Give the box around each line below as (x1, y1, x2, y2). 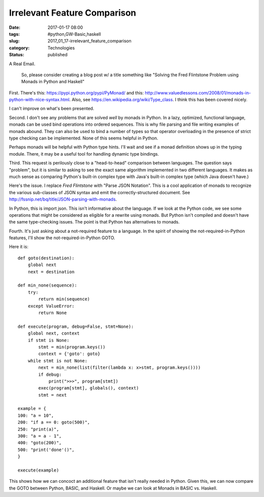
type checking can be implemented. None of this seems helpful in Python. (9, 135, 158, 141)
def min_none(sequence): (18, 283, 77, 288)
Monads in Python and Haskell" (21, 79, 85, 85)
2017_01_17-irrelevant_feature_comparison (47, 38, 132, 44)
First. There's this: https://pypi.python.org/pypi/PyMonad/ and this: (9, 90, 144, 95)
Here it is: (9, 244, 29, 249)
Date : (9, 24, 21, 30)
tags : (9, 31, 20, 37)
